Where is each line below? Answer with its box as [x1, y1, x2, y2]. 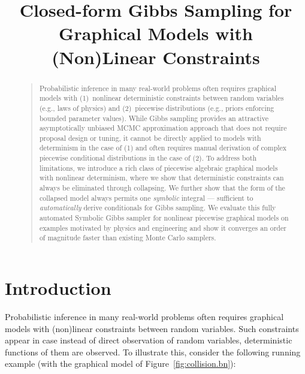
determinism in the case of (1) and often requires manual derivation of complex [39, 143, 287, 153]
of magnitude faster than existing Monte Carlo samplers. [39, 233, 216, 243]
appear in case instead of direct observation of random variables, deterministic [5, 334, 292, 346]
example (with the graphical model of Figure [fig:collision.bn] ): [5, 357, 236, 370]
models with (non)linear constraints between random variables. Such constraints [5, 322, 299, 334]
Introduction [5, 276, 111, 300]
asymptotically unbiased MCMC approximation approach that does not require [39, 123, 287, 133]
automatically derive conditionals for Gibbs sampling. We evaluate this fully [39, 203, 276, 213]
